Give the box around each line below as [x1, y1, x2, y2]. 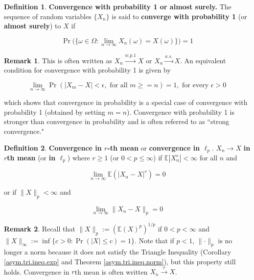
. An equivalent [180, 55, 226, 65]
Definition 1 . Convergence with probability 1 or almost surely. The [4, 1, 231, 11]
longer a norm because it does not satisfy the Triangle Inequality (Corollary [4, 247, 231, 257]
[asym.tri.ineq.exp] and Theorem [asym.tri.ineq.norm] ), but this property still [4, 256, 236, 266]
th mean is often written [74, 266, 148, 277]
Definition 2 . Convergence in [4, 142, 102, 153]
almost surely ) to [4, 21, 61, 31]
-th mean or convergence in [107, 142, 200, 153]
